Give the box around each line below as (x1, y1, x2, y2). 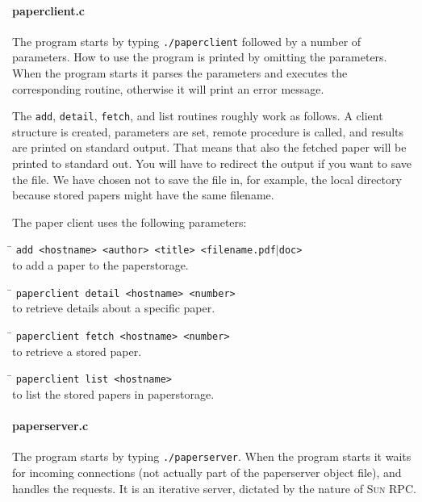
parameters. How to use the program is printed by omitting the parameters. (12, 48, 387, 65)
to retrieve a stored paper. (12, 342, 142, 359)
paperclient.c (12, 2, 86, 19)
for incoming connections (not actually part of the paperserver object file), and (12, 463, 402, 480)
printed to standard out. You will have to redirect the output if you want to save (12, 155, 412, 172)
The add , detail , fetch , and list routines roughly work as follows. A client (12, 107, 383, 124)
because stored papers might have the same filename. (12, 186, 274, 203)
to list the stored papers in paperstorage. (12, 385, 215, 402)
